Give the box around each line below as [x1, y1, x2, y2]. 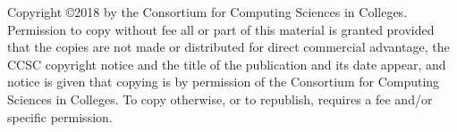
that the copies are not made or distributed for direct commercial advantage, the [7, 37, 450, 56]
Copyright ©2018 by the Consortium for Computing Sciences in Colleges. [7, 3, 408, 21]
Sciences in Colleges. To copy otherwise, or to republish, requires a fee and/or [7, 89, 433, 108]
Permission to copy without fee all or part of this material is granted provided [7, 20, 435, 38]
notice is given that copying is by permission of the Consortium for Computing [7, 72, 440, 91]
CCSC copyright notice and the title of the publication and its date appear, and [7, 54, 446, 73]
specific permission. [7, 107, 113, 126]
